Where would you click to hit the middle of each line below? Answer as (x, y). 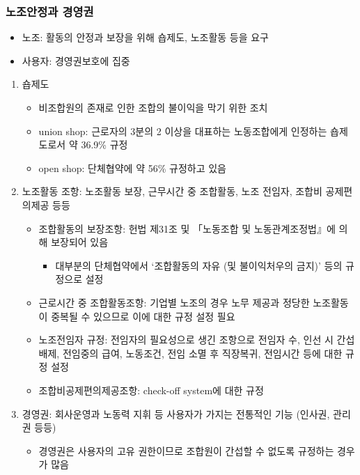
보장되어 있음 (80, 242)
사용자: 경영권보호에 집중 (76, 60)
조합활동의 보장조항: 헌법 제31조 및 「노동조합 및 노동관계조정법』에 (187, 228)
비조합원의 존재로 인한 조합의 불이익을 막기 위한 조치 (153, 107)
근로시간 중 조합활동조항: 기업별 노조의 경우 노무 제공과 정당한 (174, 302)
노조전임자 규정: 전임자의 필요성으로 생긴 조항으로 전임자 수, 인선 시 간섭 (197, 340)
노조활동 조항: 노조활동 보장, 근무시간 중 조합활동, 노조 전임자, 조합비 (172, 191)
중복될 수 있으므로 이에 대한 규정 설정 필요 (143, 316)
